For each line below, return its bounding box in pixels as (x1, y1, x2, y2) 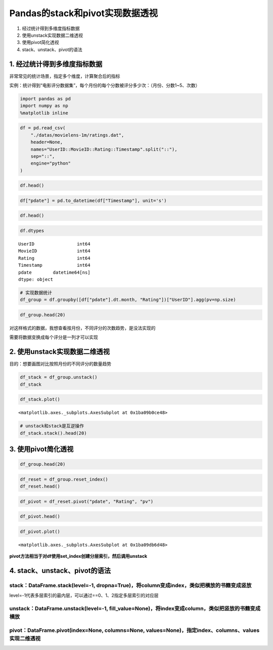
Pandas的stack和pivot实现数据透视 (9, 8, 158, 19)
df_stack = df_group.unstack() (20, 375, 98, 380)
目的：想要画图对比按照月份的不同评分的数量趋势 (9, 361, 111, 367)
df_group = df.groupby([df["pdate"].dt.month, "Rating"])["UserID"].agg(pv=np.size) (20, 297, 236, 303)
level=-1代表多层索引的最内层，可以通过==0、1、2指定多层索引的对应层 (9, 592, 159, 598)
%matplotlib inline (20, 110, 68, 116)
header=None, (30, 139, 63, 145)
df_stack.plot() (20, 396, 61, 402)
